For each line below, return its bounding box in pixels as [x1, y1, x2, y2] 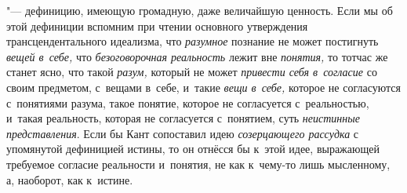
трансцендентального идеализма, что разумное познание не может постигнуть [6, 33, 379, 49]
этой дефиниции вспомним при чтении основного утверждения [6, 17, 308, 34]
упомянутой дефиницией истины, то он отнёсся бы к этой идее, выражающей [6, 140, 380, 157]
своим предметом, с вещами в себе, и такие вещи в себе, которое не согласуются [6, 78, 401, 95]
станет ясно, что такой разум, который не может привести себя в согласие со [6, 64, 377, 80]
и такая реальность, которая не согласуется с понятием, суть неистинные [6, 110, 360, 126]
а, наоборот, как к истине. [6, 171, 133, 188]
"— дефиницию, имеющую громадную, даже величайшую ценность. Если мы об [6, 2, 393, 18]
